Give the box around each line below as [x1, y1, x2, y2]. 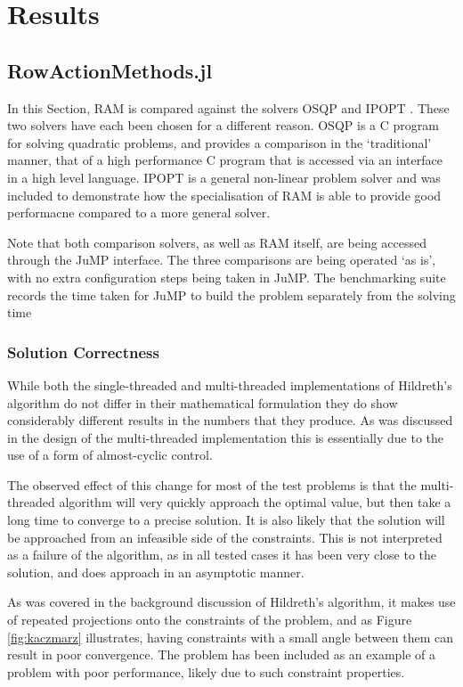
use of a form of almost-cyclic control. [7, 446, 213, 464]
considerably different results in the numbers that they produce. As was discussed [7, 411, 453, 429]
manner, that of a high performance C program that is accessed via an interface [7, 151, 443, 169]
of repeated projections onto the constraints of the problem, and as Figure [7, 610, 412, 629]
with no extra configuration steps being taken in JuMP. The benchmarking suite [7, 267, 446, 286]
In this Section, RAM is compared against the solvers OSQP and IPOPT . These [7, 98, 450, 117]
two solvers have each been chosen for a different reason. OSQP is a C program [7, 116, 439, 135]
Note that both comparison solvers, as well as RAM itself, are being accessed [7, 233, 427, 251]
